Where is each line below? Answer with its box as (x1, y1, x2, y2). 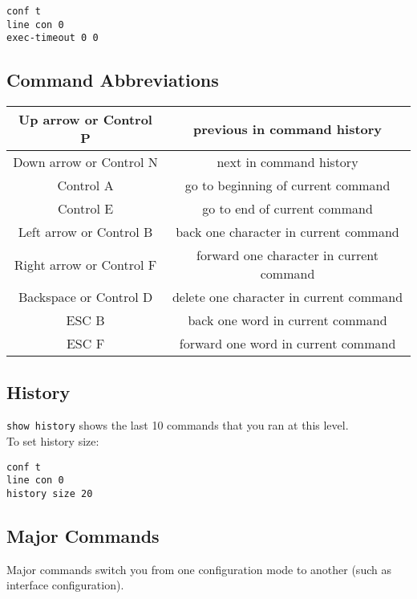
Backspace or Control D (18, 287, 153, 307)
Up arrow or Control (18, 110, 152, 129)
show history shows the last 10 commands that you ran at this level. (6, 417, 349, 434)
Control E (57, 199, 114, 218)
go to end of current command (202, 199, 373, 218)
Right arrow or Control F (14, 255, 157, 274)
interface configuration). (6, 577, 124, 593)
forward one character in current (196, 246, 379, 265)
